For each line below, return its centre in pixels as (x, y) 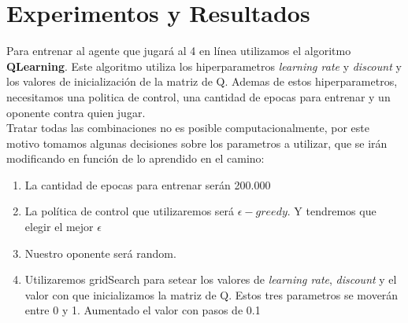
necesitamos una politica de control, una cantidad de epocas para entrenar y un (198, 96)
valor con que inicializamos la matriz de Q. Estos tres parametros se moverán (211, 294)
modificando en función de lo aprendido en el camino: (135, 158)
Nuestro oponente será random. (100, 253)
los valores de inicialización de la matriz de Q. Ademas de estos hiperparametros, (202, 81)
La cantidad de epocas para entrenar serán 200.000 (148, 184)
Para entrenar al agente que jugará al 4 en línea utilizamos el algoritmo (179, 51)
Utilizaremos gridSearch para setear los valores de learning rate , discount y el (211, 279)
